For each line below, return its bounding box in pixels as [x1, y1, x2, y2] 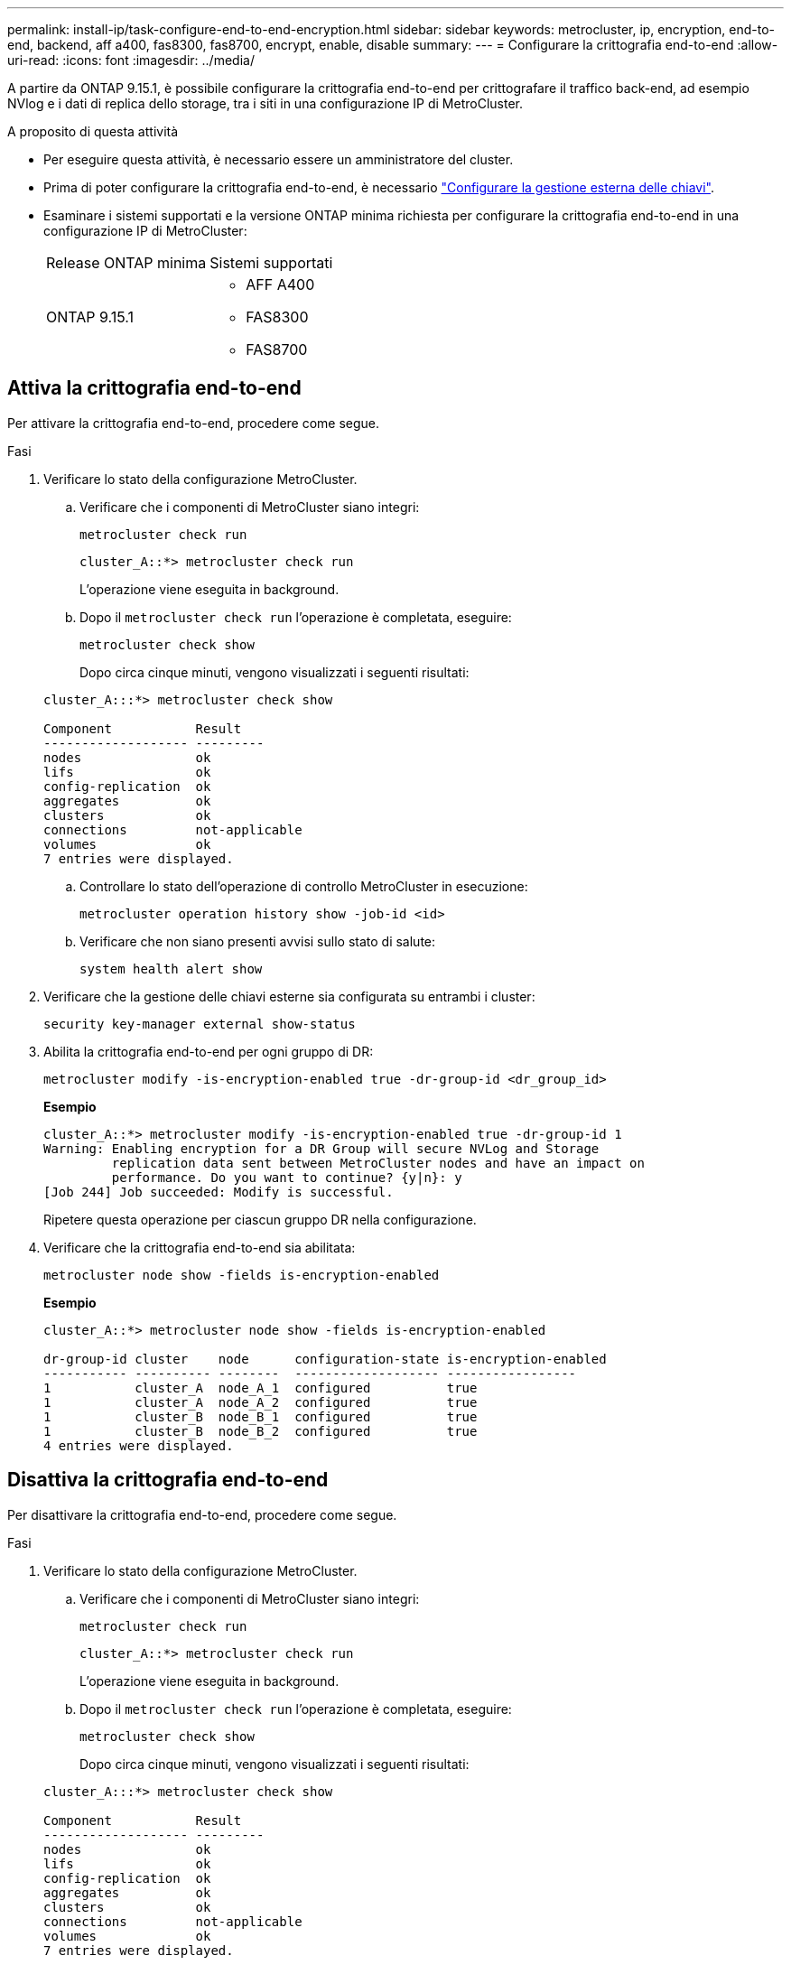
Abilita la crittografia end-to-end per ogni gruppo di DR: [43, 1043, 374, 1059]
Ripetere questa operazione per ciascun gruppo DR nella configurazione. [43, 1211, 477, 1227]
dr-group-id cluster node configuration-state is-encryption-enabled [43, 1351, 607, 1366]
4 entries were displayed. [43, 1438, 234, 1453]
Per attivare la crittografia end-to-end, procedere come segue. [7, 414, 380, 431]
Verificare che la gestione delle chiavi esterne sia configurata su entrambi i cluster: [43, 988, 535, 1004]
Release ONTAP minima [46, 254, 207, 272]
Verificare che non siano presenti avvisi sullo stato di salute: [79, 933, 436, 949]
